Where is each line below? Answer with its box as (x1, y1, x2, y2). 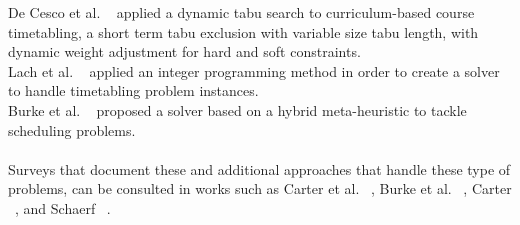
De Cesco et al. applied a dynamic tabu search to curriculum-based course (8, 2, 475, 22)
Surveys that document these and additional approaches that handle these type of (8, 158, 511, 179)
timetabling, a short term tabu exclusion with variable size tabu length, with (8, 21, 479, 42)
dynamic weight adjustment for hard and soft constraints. (8, 41, 361, 62)
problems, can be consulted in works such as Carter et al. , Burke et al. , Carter (8, 178, 512, 199)
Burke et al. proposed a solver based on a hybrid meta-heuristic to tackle (8, 99, 467, 120)
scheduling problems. (8, 119, 136, 140)
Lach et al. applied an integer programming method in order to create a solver (8, 60, 500, 81)
